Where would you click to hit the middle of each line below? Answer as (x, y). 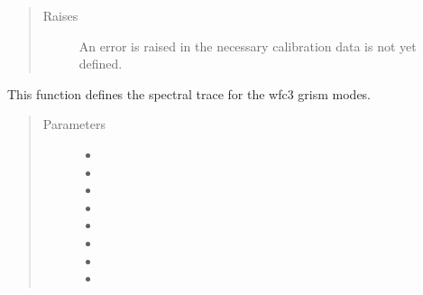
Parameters (74, 124)
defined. (101, 64)
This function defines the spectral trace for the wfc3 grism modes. (189, 93)
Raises (60, 15)
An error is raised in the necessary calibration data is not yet (248, 46)
